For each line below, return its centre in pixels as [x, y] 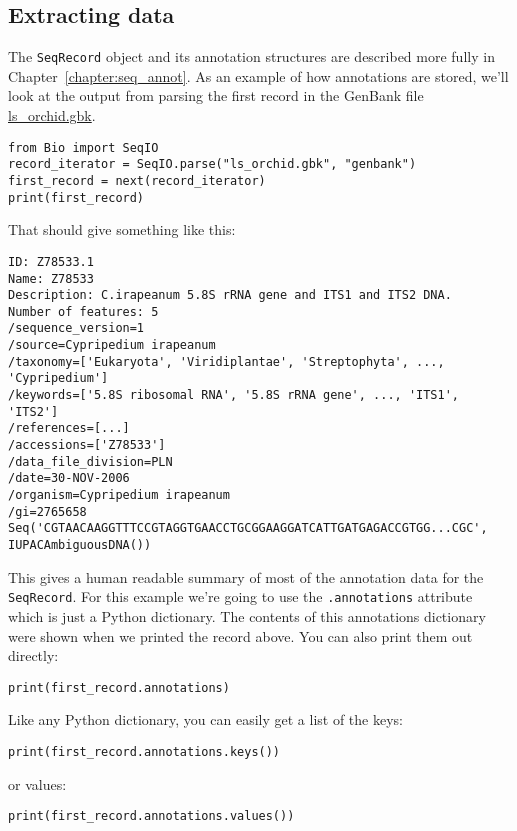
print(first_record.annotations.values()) [151, 816]
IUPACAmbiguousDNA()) [80, 545]
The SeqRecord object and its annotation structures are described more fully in [251, 56]
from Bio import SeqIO [83, 147]
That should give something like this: [122, 229]
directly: [33, 655]
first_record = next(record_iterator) [137, 180]
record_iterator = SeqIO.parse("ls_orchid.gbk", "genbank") [212, 164]
